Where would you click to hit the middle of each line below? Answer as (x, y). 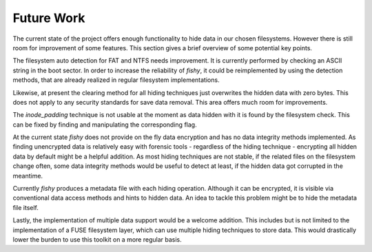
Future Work (49, 18)
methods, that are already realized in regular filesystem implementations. (116, 80)
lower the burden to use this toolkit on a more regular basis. (97, 239)
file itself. (26, 207)
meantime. (28, 176)
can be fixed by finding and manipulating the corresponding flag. (105, 125)
